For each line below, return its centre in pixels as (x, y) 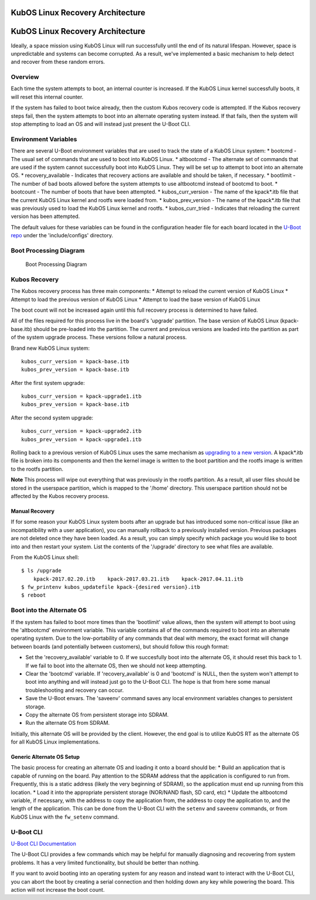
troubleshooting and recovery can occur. (75, 690)
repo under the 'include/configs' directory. (62, 236)
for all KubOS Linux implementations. (55, 742)
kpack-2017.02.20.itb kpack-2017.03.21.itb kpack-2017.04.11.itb (138, 579)
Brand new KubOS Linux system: (50, 348)
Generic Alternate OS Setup (45, 757)
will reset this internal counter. (47, 97)
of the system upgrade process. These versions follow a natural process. (99, 337)
